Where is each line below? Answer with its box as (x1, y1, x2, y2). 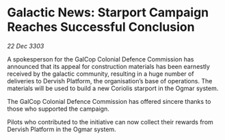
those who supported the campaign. (7, 104, 109, 113)
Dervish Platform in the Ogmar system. (7, 125, 116, 133)
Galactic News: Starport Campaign (7, 5, 209, 20)
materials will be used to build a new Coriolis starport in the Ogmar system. (7, 84, 219, 92)
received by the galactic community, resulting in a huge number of (7, 70, 194, 78)
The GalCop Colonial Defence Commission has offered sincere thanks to (7, 97, 211, 105)
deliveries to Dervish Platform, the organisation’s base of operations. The (7, 76, 213, 85)
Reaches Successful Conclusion (7, 19, 195, 35)
